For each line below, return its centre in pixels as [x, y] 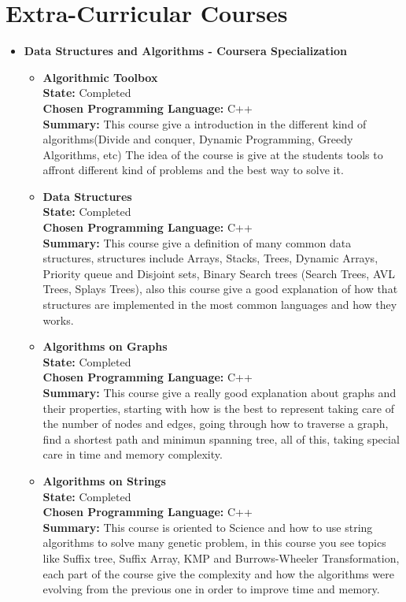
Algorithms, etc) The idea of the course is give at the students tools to [213, 154]
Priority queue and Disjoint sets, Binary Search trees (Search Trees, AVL [219, 273]
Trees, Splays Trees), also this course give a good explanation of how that [220, 289]
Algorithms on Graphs [105, 346]
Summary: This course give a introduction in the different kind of [205, 123]
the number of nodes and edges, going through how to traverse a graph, [216, 424]
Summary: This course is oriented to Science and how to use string [208, 527]
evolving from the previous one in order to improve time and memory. [211, 589]
